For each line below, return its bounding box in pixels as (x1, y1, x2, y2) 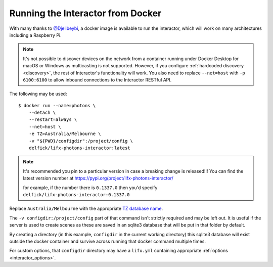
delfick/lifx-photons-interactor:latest (28, 145, 131, 151)
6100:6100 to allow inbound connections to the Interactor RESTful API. (23, 76, 172, 83)
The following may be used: (9, 91, 67, 97)
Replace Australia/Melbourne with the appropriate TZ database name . (9, 205, 163, 212)
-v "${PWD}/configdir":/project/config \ (28, 138, 133, 144)
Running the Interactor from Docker (9, 8, 162, 19)
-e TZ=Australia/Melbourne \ (28, 131, 101, 137)
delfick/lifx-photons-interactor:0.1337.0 (23, 192, 130, 197)
